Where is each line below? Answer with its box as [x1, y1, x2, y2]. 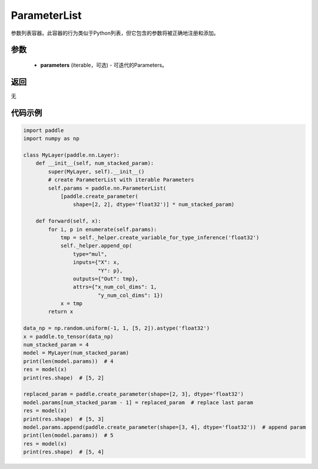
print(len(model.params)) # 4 [23, 358, 114, 365]
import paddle [23, 127, 64, 134]
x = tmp [60, 300, 82, 307]
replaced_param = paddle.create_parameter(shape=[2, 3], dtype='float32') [23, 391, 244, 398]
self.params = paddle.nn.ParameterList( [48, 184, 167, 191]
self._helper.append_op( [60, 242, 132, 249]
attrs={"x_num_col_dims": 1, [72, 283, 157, 290]
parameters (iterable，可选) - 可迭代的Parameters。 [40, 61, 168, 68]
